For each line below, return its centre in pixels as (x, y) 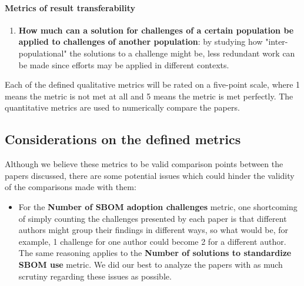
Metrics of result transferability (70, 7)
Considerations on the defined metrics (123, 139)
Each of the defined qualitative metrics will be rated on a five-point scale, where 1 (153, 84)
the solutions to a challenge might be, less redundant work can (182, 53)
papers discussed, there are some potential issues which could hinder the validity (150, 175)
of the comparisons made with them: (71, 187)
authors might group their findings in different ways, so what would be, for (153, 230)
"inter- (277, 41)
